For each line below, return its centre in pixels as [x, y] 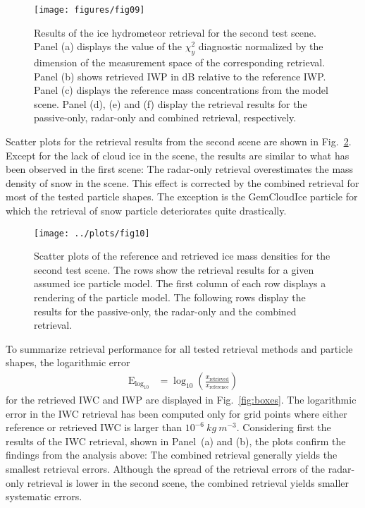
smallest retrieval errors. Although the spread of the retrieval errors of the [166, 468]
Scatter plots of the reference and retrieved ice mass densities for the [182, 256]
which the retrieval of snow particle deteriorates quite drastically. [146, 210]
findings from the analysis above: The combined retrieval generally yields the [172, 455]
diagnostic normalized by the [261, 46]
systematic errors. [44, 496]
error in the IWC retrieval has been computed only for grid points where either [177, 413]
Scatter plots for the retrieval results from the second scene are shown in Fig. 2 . [179, 141]
